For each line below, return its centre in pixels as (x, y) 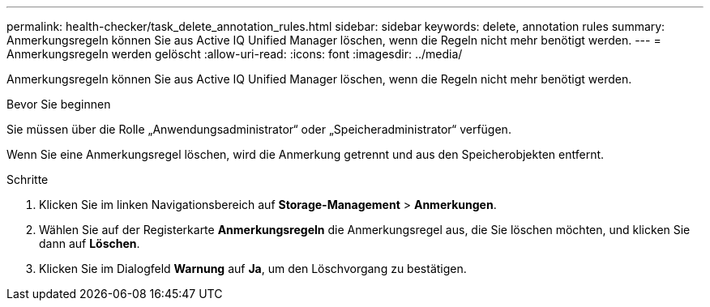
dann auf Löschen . (90, 243)
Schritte (28, 179)
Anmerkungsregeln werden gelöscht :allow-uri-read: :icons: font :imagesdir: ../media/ (235, 54)
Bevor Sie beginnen (59, 104)
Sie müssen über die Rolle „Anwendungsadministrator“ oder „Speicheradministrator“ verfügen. (259, 129)
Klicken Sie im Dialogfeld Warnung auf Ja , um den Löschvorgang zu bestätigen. (253, 269)
